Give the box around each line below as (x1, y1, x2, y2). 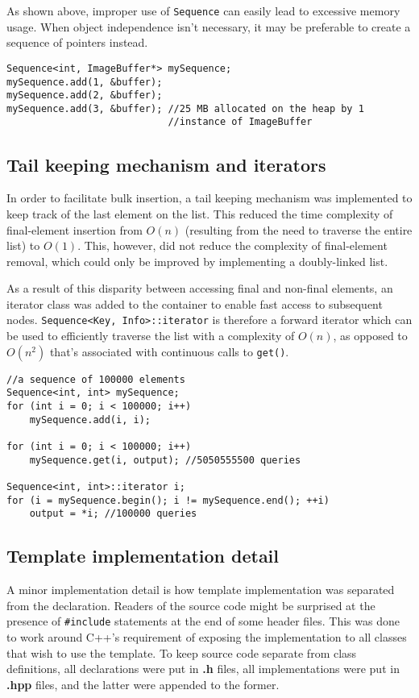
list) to (6, 237, 40, 254)
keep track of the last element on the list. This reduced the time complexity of (6, 205, 393, 222)
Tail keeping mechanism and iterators (6, 152, 326, 177)
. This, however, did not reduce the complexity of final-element (77, 237, 388, 254)
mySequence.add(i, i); (29, 413, 151, 426)
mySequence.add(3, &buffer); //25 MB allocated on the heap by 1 (6, 102, 364, 114)
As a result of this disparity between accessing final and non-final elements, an (6, 280, 393, 297)
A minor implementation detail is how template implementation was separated (6, 581, 395, 598)
